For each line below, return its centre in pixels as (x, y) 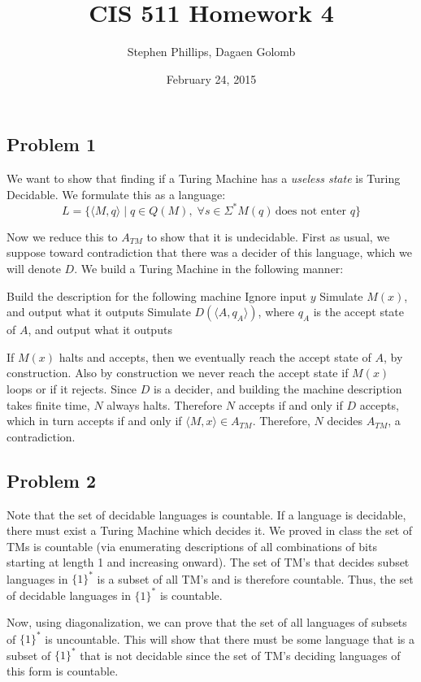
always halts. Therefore (165, 404)
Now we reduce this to (62, 236)
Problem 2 (51, 480)
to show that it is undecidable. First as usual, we (268, 236)
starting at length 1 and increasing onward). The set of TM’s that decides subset (208, 562)
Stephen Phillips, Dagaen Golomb (211, 52)
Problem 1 (51, 144)
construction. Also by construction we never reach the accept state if (178, 373)
